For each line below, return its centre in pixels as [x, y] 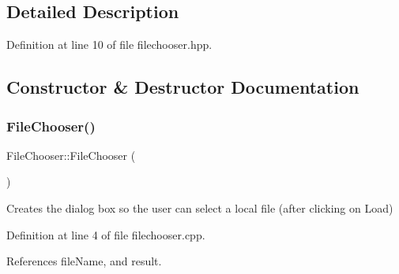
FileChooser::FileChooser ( [71, 155]
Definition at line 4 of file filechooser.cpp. [106, 234]
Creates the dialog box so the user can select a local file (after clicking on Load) [200, 207]
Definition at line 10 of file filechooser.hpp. [109, 44]
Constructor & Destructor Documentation [183, 87]
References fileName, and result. [84, 261]
